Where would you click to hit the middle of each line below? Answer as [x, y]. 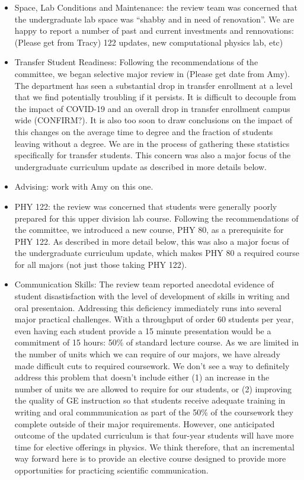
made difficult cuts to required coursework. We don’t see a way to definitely [152, 365]
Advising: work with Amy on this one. [84, 186]
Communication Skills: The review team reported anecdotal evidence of [144, 284]
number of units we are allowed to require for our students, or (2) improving [153, 388]
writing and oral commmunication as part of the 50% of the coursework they [154, 412]
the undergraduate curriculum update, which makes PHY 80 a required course [157, 253]
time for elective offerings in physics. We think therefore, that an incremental [154, 447]
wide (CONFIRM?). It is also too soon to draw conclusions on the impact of [153, 120]
